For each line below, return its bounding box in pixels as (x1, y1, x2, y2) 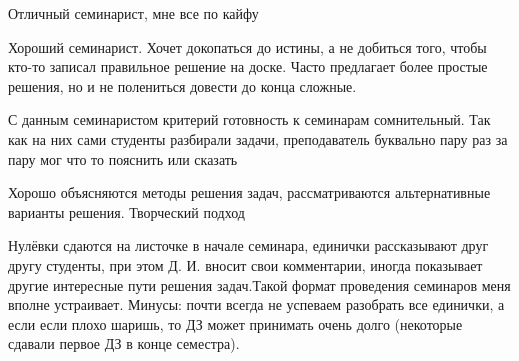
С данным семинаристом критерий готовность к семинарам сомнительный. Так (8, 109, 491, 130)
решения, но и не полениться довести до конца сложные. (8, 75, 357, 96)
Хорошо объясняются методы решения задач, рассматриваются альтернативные (8, 182, 491, 203)
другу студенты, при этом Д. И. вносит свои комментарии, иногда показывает (8, 254, 483, 275)
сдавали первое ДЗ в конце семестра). (8, 333, 240, 354)
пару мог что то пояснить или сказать (8, 148, 238, 169)
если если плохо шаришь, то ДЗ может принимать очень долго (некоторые (8, 313, 463, 334)
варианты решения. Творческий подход (8, 201, 245, 222)
